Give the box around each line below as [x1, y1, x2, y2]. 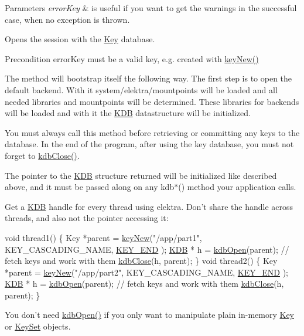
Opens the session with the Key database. [5, 33, 155, 45]
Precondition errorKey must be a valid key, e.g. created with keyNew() [5, 52, 259, 65]
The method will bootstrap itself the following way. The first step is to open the [5, 72, 292, 84]
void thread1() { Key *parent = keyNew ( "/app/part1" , [5, 231, 202, 243]
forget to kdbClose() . [5, 149, 80, 161]
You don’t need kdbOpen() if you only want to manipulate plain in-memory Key [5, 308, 294, 321]
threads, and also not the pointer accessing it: [5, 212, 169, 224]
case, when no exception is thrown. [5, 13, 130, 25]
